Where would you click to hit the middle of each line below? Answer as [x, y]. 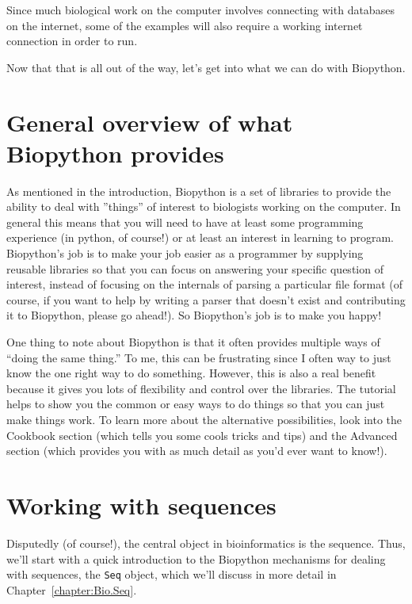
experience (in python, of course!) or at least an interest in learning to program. [200, 237]
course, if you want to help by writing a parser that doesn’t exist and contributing [206, 299]
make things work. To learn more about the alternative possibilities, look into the [204, 419]
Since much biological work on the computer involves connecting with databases [200, 10]
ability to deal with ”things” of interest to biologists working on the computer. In [204, 206]
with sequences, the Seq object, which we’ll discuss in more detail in [172, 574]
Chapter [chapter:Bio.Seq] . [72, 589]
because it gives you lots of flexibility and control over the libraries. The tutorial [201, 388]
